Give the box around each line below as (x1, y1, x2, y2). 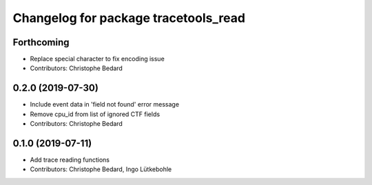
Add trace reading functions (30, 155, 110, 164)
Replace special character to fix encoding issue (30, 55, 165, 63)
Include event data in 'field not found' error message (30, 100, 179, 109)
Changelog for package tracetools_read (12, 10, 246, 25)
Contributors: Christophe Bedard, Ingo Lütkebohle (30, 165, 172, 173)
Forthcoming (12, 36, 70, 48)
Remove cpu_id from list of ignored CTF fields (30, 110, 161, 118)
